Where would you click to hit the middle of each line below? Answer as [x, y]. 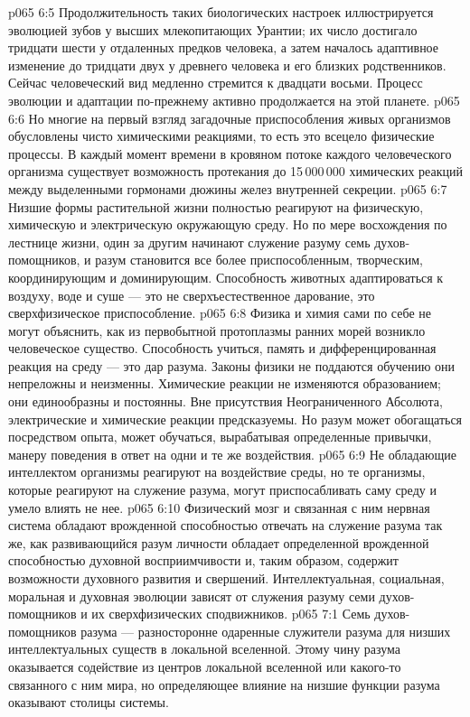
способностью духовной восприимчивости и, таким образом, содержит [203, 560]
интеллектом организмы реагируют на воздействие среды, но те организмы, [217, 472]
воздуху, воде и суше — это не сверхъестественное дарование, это [192, 295]
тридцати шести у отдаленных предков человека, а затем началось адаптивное [224, 47]
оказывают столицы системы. [89, 702]
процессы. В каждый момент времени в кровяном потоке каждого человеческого [230, 153]
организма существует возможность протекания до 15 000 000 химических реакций [235, 171]
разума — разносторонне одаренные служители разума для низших [266, 631]
